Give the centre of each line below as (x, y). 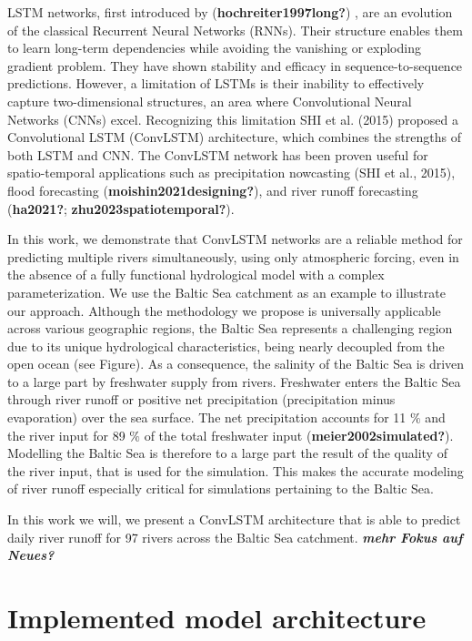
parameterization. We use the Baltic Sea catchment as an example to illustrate (226, 292)
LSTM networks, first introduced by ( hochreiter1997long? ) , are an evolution (230, 12)
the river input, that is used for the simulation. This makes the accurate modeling (236, 470)
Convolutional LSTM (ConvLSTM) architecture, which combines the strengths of (234, 137)
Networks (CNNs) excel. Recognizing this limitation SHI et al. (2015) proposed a (233, 119)
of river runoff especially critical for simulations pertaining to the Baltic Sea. (221, 488)
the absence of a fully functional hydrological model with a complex (196, 275)
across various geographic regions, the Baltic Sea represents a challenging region (230, 328)
